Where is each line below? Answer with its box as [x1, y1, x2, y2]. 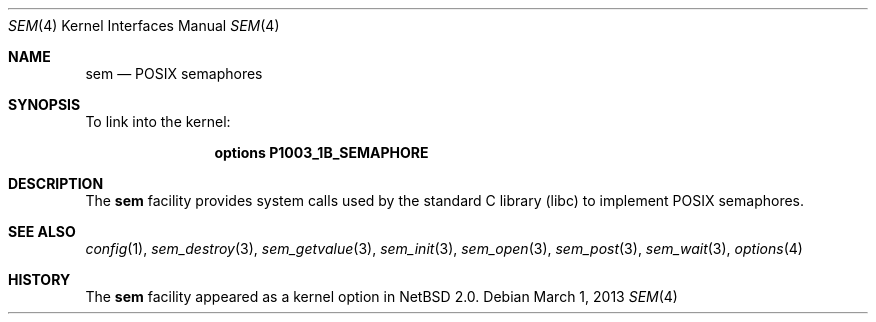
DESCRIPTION [8, 175, 104, 192]
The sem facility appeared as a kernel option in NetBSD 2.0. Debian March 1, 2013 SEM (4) [85, 288, 678, 305]
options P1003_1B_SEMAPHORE [214, 144, 429, 161]
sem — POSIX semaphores [85, 65, 263, 82]
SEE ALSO [8, 223, 76, 240]
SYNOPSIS [8, 96, 81, 113]
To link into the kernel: [85, 113, 231, 130]
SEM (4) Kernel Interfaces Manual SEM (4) [8, 17, 280, 34]
